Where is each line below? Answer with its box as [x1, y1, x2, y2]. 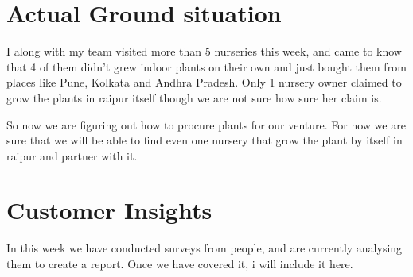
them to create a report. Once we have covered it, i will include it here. [6, 256, 353, 271]
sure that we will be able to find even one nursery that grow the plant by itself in [6, 132, 403, 148]
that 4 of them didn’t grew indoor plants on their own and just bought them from [6, 58, 407, 75]
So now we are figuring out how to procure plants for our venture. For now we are [6, 116, 406, 133]
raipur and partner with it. [6, 147, 138, 164]
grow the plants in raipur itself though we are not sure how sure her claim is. [6, 89, 382, 106]
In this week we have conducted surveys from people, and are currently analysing [6, 240, 403, 256]
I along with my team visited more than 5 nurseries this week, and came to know [6, 43, 402, 60]
